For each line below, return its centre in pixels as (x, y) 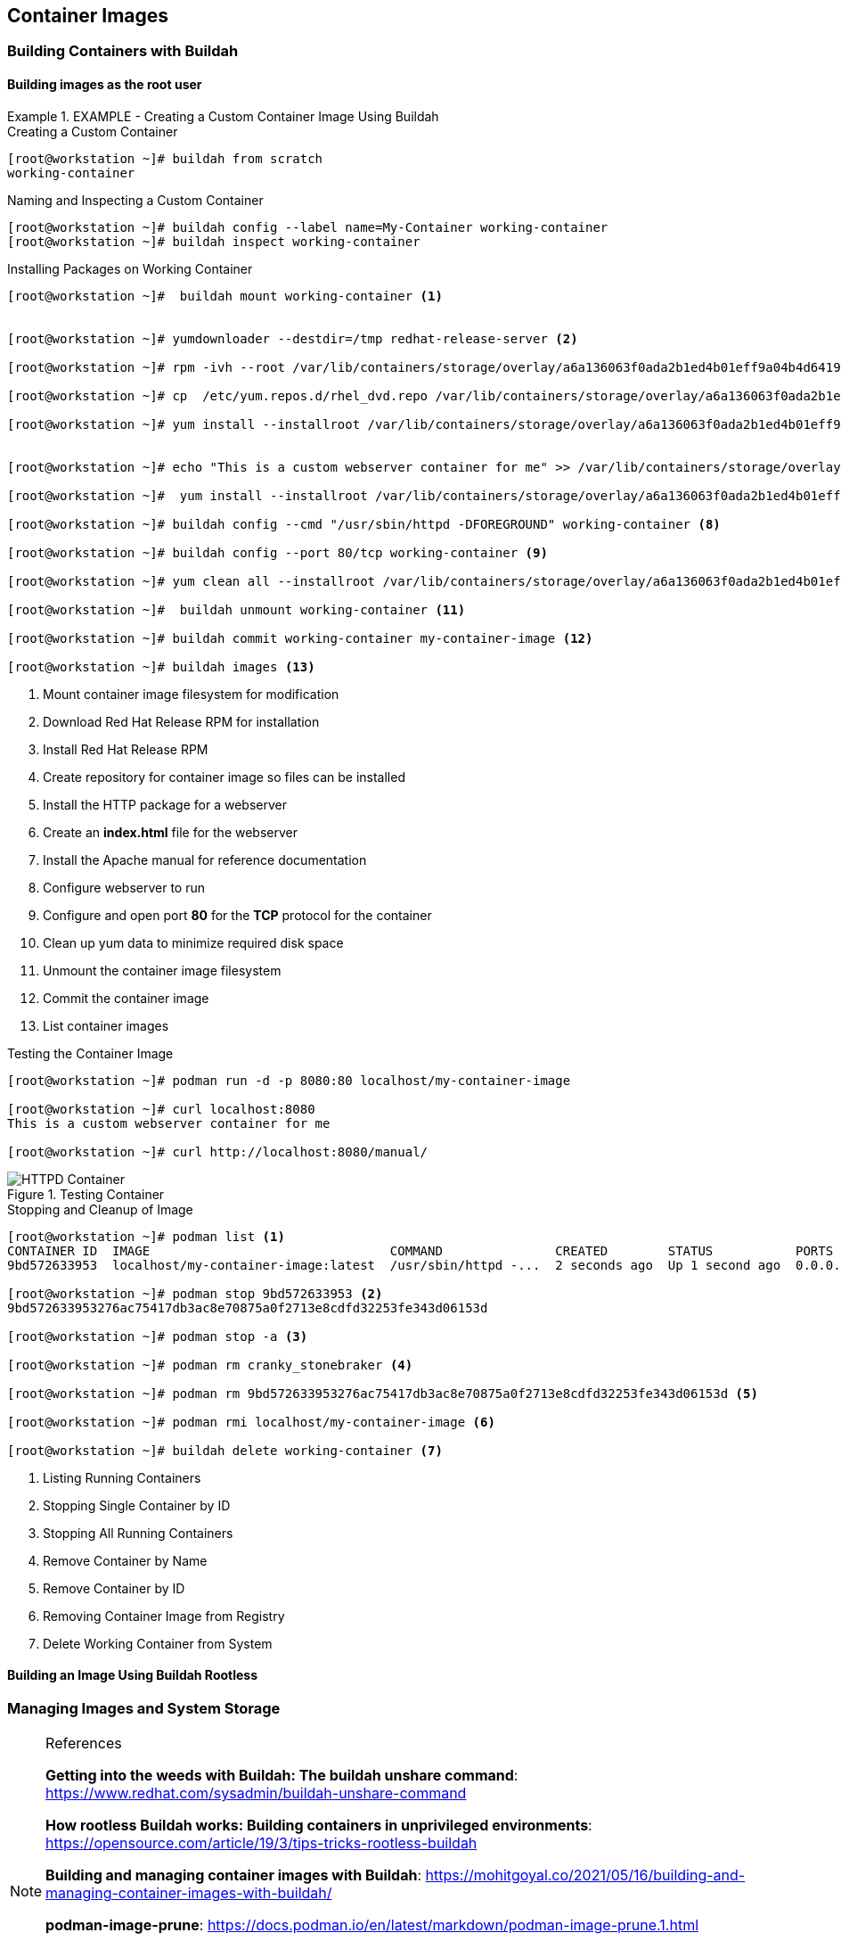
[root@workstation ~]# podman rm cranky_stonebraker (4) (210, 1365)
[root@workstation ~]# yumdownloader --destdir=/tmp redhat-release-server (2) (293, 338)
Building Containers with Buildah (123, 51)
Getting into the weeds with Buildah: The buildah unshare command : (282, 1776)
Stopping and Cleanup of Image (100, 1209)
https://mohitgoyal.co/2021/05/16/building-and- (585, 1875)
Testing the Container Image (90, 1053)
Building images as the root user (105, 85)
